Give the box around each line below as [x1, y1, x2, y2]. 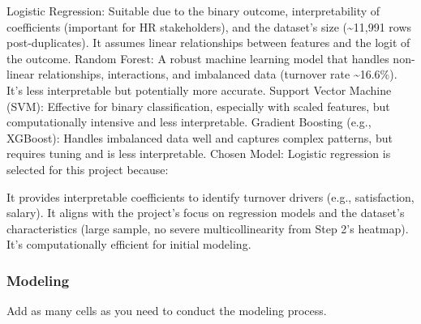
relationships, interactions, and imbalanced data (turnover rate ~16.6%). [37, 66, 397, 83]
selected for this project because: [6, 160, 169, 177]
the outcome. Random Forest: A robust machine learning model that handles [6, 49, 389, 66]
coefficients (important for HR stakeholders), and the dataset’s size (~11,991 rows [6, 18, 412, 35]
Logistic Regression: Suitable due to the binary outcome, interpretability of [6, 2, 380, 19]
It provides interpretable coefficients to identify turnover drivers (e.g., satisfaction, [6, 188, 415, 205]
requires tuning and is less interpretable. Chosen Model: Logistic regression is [6, 145, 391, 162]
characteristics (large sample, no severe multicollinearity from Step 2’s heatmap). [6, 220, 409, 237]
